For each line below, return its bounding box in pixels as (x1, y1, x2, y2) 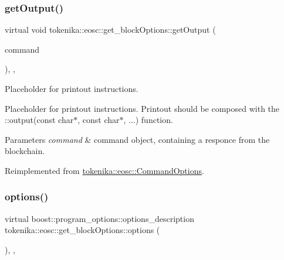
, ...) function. (123, 114, 173, 126)
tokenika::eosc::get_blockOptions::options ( (5, 224, 160, 236)
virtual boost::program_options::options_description (5, 212, 194, 224)
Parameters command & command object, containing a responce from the (5, 133, 270, 145)
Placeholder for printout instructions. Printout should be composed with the (5, 102, 280, 114)
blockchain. (5, 145, 45, 157)
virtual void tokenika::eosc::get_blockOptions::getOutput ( (5, 23, 216, 36)
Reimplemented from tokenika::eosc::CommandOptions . (5, 164, 204, 176)
